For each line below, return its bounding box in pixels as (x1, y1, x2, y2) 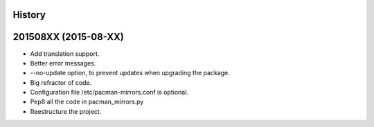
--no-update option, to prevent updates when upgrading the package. (30, 69, 230, 77)
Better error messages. (30, 59, 96, 67)
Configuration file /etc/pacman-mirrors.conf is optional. (30, 88, 188, 97)
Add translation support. (30, 49, 100, 58)
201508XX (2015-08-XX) (12, 31, 124, 43)
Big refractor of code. (30, 78, 92, 86)
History (12, 9, 46, 21)
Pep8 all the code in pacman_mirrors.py (30, 97, 144, 106)
